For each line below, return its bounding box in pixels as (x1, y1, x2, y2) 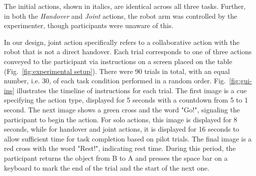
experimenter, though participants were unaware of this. (4, 20, 174, 31)
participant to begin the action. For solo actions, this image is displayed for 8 (4, 114, 237, 124)
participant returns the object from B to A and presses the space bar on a (4, 152, 228, 163)
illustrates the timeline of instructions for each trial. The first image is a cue (16, 85, 247, 95)
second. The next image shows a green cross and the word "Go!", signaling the (4, 104, 240, 114)
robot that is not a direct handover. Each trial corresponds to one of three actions (4, 46, 252, 57)
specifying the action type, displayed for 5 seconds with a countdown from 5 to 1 (4, 95, 248, 105)
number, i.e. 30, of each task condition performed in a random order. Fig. (4, 75, 226, 86)
